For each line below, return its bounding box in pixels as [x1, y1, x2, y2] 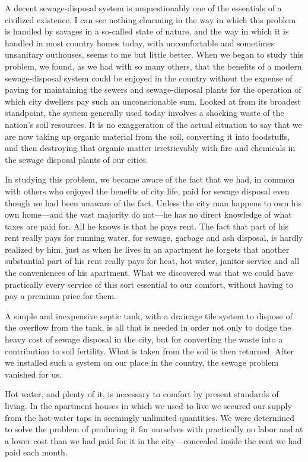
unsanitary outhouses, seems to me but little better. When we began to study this [5, 48, 304, 61]
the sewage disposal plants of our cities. [5, 153, 148, 165]
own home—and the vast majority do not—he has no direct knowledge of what [5, 208, 292, 221]
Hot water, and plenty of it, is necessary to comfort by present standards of [5, 388, 279, 400]
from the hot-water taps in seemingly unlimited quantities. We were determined [5, 411, 295, 423]
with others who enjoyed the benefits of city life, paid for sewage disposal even [5, 184, 290, 197]
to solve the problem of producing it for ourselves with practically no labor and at [5, 423, 303, 435]
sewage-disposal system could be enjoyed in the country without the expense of [5, 71, 293, 84]
